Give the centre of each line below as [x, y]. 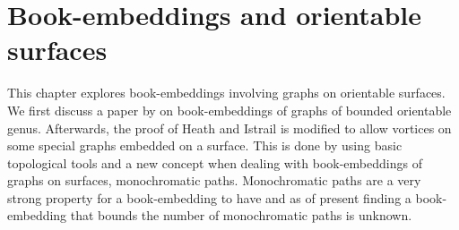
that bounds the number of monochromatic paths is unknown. [241, 215]
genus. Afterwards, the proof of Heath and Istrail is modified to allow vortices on [229, 128]
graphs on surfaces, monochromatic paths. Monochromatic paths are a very [214, 180]
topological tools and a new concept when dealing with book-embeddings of [215, 162]
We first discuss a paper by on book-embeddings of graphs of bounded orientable [229, 110]
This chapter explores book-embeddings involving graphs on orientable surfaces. [226, 93]
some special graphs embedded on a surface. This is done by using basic [205, 145]
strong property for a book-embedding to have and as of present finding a [209, 197]
